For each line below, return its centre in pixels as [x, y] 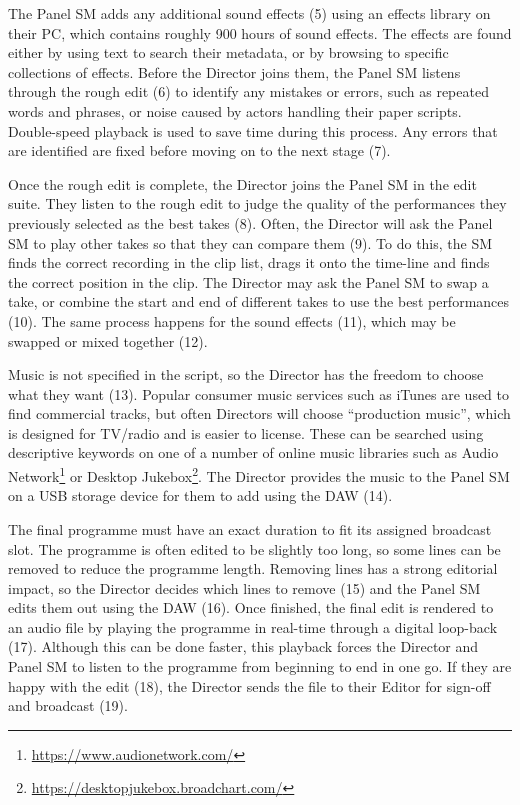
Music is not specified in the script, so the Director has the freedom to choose [246, 374]
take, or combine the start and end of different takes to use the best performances [259, 301]
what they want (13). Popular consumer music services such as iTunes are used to [259, 393]
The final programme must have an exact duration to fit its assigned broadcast [250, 528]
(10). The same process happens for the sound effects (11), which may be [232, 320]
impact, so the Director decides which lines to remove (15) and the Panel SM [244, 587]
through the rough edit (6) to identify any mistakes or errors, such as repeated [248, 91]
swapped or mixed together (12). [108, 340]
